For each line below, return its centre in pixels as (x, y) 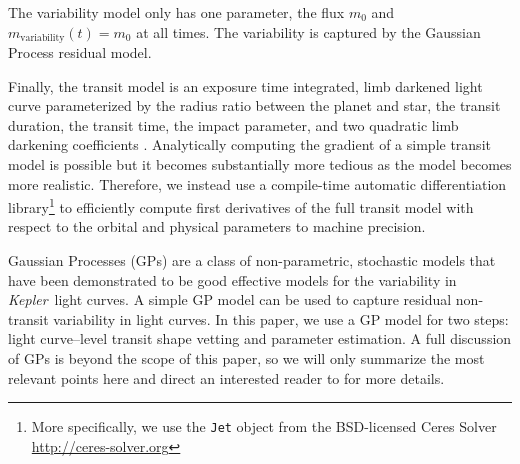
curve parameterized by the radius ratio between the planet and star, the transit (254, 105)
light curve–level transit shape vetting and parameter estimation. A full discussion (260, 338)
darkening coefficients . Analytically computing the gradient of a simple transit (249, 144)
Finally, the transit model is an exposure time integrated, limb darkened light (245, 85)
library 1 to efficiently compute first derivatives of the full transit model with (241, 205)
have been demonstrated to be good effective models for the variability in (232, 279)
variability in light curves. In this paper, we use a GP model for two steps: (281, 318)
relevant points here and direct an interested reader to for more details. (226, 377)
